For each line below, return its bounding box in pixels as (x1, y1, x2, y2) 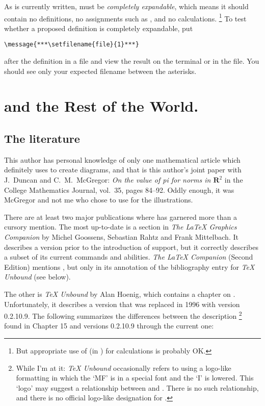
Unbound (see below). (4, 271, 71, 282)
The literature (4, 131, 80, 146)
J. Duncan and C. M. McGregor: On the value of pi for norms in (4, 174, 211, 185)
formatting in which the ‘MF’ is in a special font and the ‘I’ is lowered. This (16, 372, 254, 383)
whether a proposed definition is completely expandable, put (4, 22, 193, 33)
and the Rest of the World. (4, 95, 199, 116)
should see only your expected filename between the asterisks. (4, 65, 197, 76)
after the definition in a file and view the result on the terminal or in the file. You (4, 56, 259, 66)
